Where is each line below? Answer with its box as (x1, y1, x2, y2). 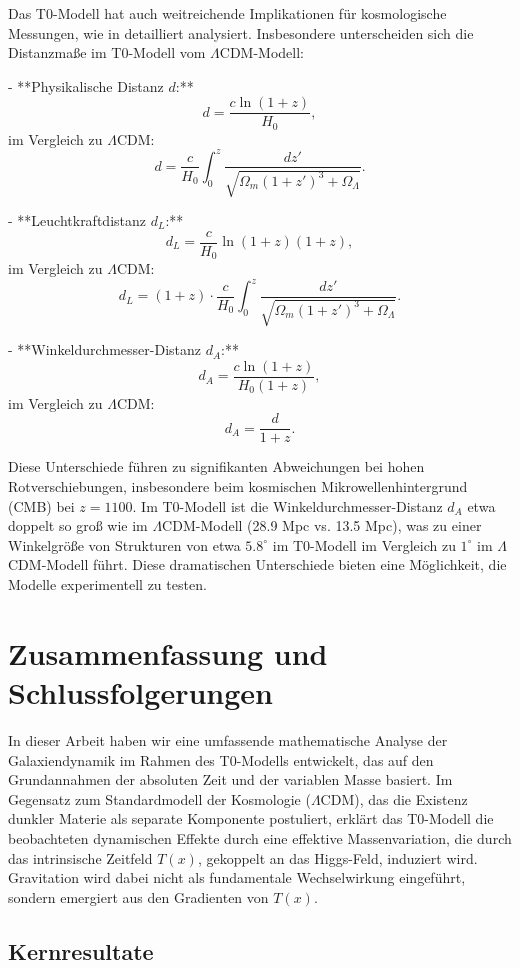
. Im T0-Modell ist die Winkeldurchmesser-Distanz (132, 495, 443, 516)
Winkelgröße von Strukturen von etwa (8, 534, 241, 555)
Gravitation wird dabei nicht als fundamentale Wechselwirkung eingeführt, (8, 867, 466, 888)
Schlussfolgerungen (8, 672, 273, 712)
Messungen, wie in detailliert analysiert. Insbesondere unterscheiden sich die (8, 22, 474, 43)
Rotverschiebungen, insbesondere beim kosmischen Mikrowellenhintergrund (8, 476, 468, 497)
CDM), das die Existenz (320, 788, 468, 809)
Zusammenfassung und (8, 632, 328, 673)
